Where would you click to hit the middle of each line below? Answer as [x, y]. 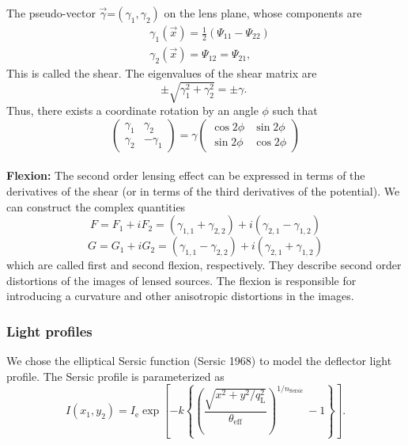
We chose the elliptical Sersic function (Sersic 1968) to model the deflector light [199, 361]
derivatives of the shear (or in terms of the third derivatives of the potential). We [203, 190]
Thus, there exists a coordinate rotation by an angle [132, 110]
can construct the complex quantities [96, 206]
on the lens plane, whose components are [263, 13]
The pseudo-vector [51, 13]
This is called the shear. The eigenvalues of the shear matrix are [162, 73]
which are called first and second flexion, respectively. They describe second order [204, 265]
